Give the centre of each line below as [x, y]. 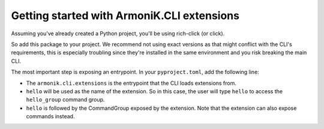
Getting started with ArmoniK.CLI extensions [125, 16]
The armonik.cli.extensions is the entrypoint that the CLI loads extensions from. [131, 83]
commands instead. [50, 116]
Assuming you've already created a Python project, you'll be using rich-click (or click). [118, 33]
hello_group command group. [65, 100]
